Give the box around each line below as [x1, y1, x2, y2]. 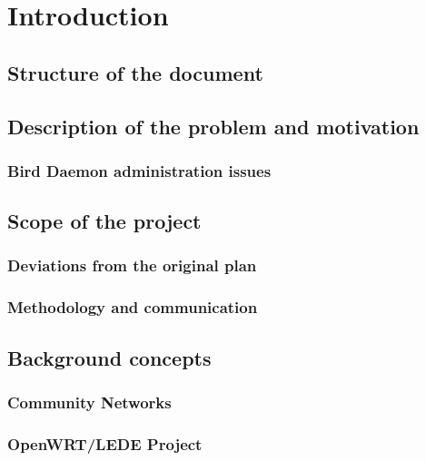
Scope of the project [7, 207, 202, 235]
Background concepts [7, 343, 212, 371]
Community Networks [7, 390, 172, 413]
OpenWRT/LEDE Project [7, 432, 203, 455]
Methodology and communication [7, 296, 258, 319]
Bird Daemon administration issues [7, 159, 272, 181]
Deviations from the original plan [7, 254, 257, 277]
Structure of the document [7, 58, 263, 86]
